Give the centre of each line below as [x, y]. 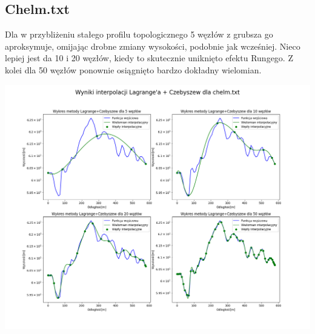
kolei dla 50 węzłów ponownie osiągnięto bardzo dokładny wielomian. [133, 69]
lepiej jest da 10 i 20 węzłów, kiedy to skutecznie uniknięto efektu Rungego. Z [149, 58]
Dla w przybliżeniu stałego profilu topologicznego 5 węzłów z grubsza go [139, 34]
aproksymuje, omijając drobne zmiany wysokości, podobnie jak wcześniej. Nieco [153, 46]
